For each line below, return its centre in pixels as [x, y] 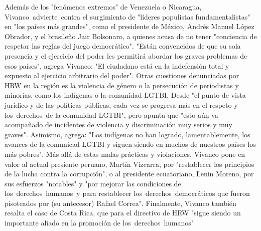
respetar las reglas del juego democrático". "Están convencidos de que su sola [123, 46]
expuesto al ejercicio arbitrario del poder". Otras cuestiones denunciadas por [122, 75]
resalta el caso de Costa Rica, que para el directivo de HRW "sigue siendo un [123, 213]
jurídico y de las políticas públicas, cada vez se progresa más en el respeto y [121, 104]
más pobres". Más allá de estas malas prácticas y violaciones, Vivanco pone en [125, 154]
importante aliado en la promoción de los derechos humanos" [99, 223]
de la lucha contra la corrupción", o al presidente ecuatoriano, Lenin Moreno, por [129, 174]
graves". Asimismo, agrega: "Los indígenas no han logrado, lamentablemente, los [127, 134]
